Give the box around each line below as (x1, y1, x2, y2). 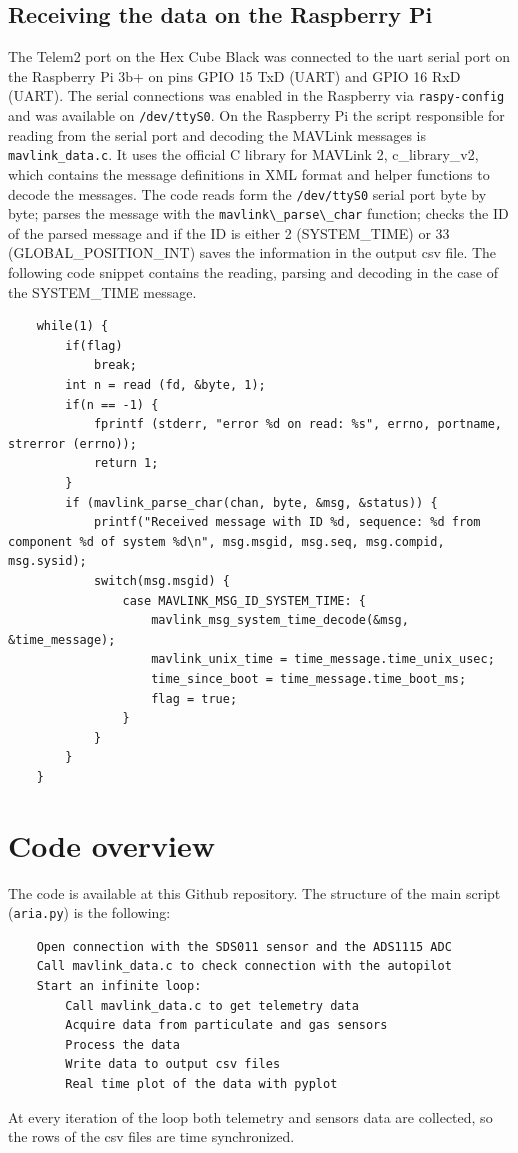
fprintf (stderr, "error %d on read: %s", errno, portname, (93, 417, 502, 432)
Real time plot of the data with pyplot (65, 1077, 338, 1092)
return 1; (93, 456, 159, 471)
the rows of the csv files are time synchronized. (8, 1126, 295, 1147)
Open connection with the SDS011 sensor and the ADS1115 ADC (36, 939, 452, 954)
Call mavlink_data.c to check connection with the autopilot (36, 959, 452, 974)
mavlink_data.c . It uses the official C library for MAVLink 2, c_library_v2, (8, 144, 479, 165)
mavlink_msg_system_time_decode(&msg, (151, 613, 409, 628)
